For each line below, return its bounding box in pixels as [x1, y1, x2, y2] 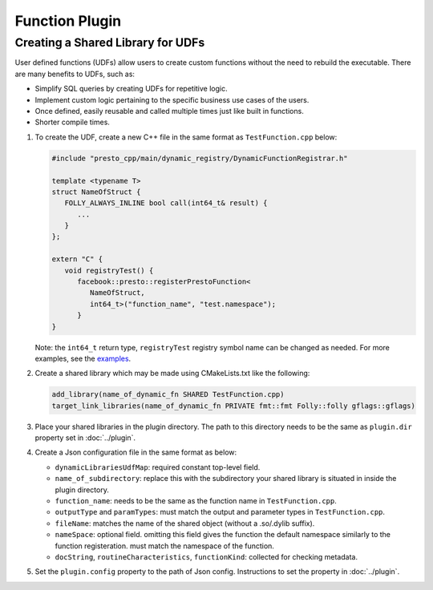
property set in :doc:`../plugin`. [34, 433, 136, 442]
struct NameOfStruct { [51, 187, 141, 196]
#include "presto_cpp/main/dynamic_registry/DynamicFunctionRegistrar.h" [51, 153, 348, 163]
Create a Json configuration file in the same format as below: [34, 447, 237, 457]
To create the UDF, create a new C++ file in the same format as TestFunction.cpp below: [34, 132, 338, 142]
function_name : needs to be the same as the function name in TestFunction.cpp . [55, 496, 337, 506]
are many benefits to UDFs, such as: [14, 69, 136, 79]
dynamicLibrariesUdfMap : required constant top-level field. [55, 462, 261, 472]
